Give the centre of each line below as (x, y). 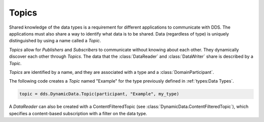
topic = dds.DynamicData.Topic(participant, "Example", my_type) (99, 94)
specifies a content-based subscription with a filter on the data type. (78, 113)
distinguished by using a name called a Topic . (55, 41)
